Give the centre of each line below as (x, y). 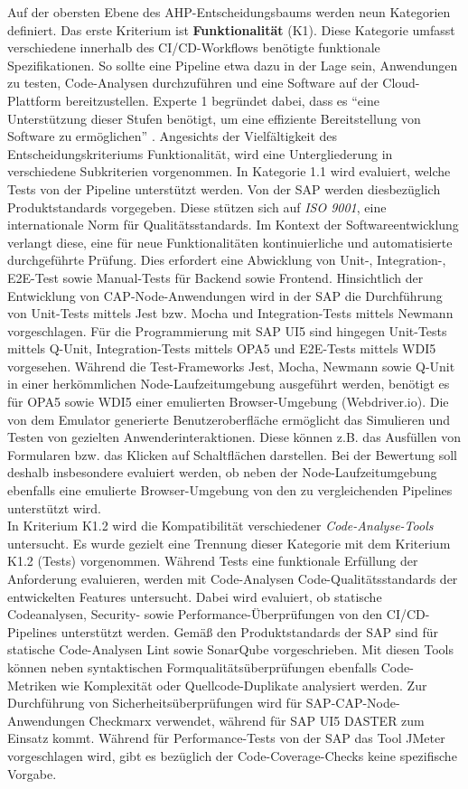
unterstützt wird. (55, 507)
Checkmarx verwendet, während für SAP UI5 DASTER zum (257, 720)
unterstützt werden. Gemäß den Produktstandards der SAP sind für (249, 631)
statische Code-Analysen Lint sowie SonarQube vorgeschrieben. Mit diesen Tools (230, 649)
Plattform (34, 100)
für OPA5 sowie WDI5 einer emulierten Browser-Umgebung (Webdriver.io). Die (228, 402)
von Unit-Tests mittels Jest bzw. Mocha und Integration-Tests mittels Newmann (230, 313)
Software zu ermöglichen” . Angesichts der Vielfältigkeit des (173, 136)
